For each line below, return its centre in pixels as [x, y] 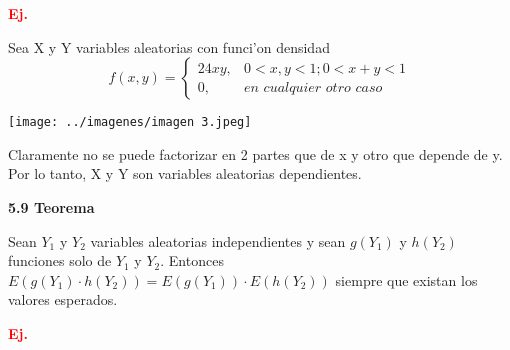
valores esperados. [63, 299]
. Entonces [192, 260]
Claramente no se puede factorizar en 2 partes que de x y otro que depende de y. [255, 153]
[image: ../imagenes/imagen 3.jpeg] [130, 122]
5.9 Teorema [51, 207]
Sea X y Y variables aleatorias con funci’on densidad [169, 46]
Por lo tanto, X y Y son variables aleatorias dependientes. [185, 173]
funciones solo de [60, 260]
